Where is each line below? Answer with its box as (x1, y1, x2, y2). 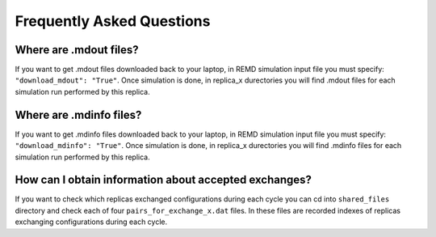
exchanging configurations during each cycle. (15, 217, 168, 226)
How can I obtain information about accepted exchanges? (15, 173, 312, 187)
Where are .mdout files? (15, 43, 139, 57)
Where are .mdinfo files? (15, 108, 142, 121)
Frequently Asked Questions (15, 12, 211, 30)
